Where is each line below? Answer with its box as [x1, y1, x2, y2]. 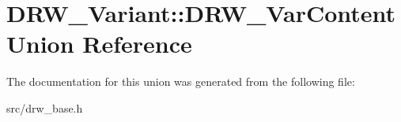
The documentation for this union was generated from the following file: [6, 73, 355, 90]
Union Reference [6, 28, 192, 60]
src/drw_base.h [6, 99, 83, 116]
